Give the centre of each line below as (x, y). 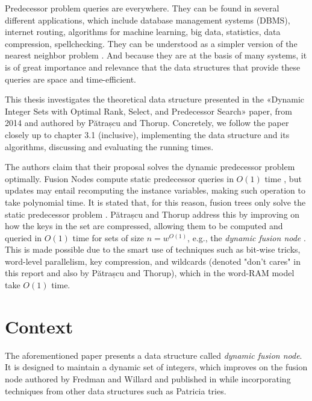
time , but (283, 178)
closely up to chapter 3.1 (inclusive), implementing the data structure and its (147, 134)
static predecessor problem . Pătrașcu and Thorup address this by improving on (152, 214)
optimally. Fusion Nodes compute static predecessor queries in (119, 178)
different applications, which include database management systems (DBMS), (148, 20)
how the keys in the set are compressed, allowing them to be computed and (144, 226)
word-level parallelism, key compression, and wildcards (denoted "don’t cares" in (153, 261)
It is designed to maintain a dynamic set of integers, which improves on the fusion (156, 367)
